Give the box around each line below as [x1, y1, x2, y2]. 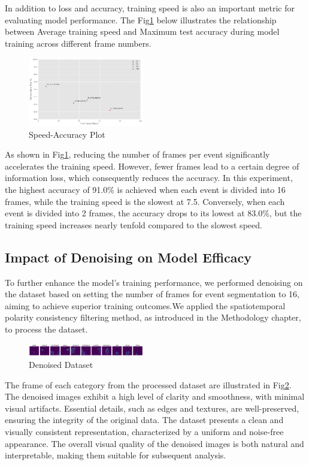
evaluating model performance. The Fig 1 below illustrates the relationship [5, 13, 277, 26]
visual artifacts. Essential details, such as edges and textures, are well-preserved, [5, 401, 299, 414]
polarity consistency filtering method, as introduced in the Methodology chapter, [5, 311, 301, 324]
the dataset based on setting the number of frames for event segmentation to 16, [5, 288, 300, 300]
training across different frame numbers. [5, 37, 152, 49]
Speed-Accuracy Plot [29, 128, 105, 140]
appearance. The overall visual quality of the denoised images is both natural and [5, 437, 304, 449]
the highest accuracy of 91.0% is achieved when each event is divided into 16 [5, 183, 286, 196]
